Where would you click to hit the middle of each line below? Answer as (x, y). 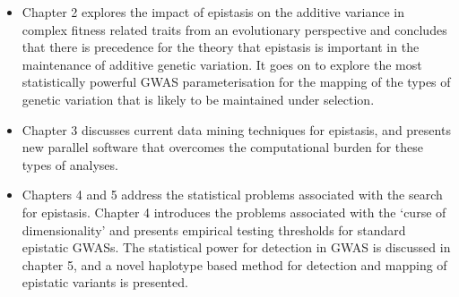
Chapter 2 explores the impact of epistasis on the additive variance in (213, 12)
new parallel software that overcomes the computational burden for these (223, 147)
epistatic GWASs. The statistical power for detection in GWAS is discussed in (236, 247)
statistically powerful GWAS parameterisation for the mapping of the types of (236, 82)
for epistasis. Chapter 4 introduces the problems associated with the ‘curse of (234, 212)
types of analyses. (70, 164)
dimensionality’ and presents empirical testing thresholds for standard (214, 229)
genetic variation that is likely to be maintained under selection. (198, 99)
